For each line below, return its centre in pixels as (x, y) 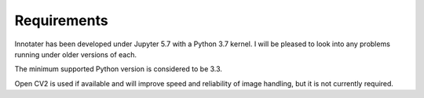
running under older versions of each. (76, 54)
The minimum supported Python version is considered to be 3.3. (119, 69)
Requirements (62, 20)
